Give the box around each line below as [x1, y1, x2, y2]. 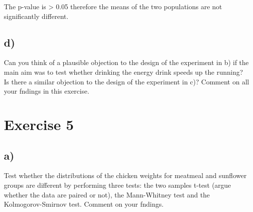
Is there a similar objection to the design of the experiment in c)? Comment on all [4, 76, 249, 86]
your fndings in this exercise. [4, 86, 90, 96]
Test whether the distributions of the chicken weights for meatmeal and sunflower [4, 170, 247, 180]
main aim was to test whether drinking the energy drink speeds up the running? [4, 66, 243, 77]
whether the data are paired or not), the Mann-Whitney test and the [4, 189, 210, 199]
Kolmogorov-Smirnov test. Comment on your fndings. [4, 199, 164, 209]
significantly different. [4, 11, 69, 21]
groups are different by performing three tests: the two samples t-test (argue [4, 179, 231, 190]
